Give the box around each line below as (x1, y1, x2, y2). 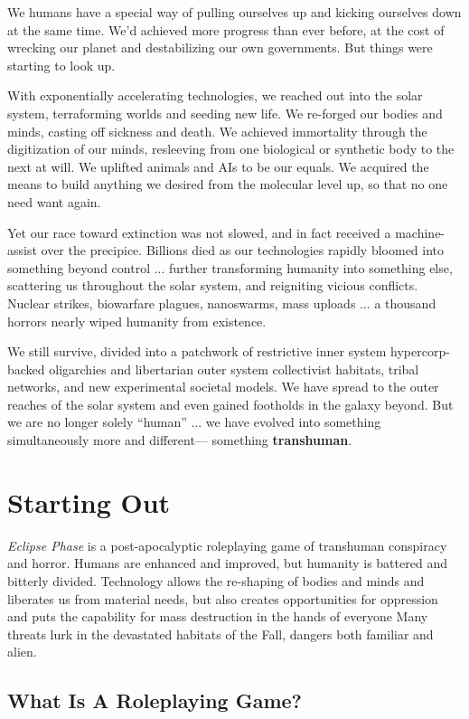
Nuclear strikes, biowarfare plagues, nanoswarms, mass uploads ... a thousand (7, 293, 436, 312)
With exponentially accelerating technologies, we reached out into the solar (7, 86, 423, 105)
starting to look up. (7, 55, 116, 74)
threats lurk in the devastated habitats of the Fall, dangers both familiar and (7, 624, 434, 643)
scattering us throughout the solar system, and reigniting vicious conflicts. (7, 276, 418, 295)
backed (7, 359, 45, 378)
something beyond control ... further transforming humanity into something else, (7, 258, 453, 277)
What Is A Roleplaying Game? (7, 686, 303, 714)
